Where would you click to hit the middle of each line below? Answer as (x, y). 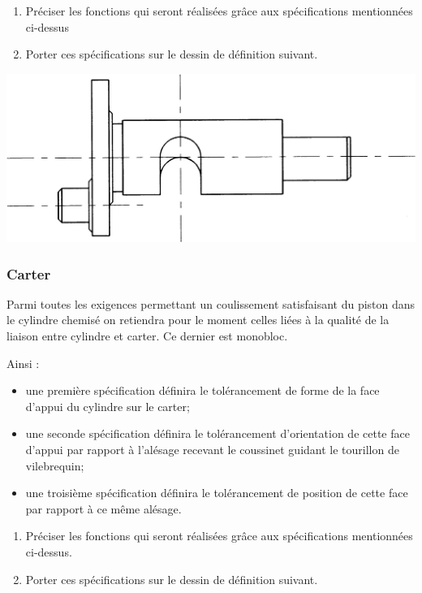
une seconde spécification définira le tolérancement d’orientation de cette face (217, 433)
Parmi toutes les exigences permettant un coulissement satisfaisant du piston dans (211, 303)
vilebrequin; (55, 465)
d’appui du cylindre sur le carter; (108, 406)
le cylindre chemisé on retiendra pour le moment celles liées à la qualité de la (198, 320)
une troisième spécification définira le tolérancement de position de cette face (217, 493)
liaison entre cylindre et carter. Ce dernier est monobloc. (147, 335)
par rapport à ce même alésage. (103, 508)
